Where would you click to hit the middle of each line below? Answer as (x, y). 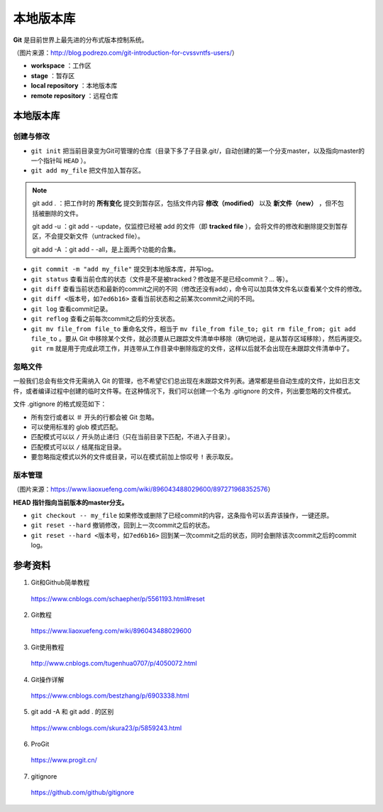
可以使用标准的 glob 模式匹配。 (76, 427)
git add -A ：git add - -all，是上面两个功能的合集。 (106, 249)
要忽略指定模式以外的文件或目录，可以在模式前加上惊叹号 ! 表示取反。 (134, 457)
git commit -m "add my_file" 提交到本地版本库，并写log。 (124, 269)
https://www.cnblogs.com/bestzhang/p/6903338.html (110, 695)
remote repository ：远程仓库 (74, 95)
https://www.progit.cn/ (64, 760)
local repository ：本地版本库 (74, 86)
